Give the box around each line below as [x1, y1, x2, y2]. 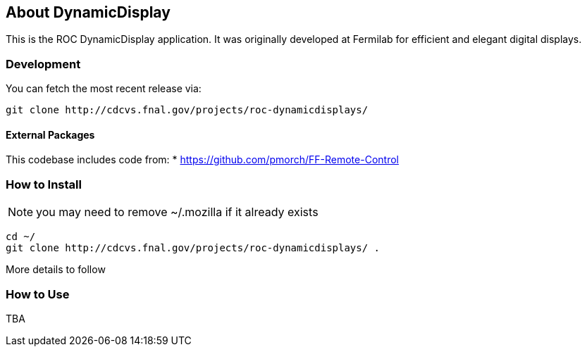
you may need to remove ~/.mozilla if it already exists [36, 205, 319, 220]
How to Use [6, 287, 70, 301]
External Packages [6, 128, 95, 141]
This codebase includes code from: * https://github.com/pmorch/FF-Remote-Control [6, 153, 399, 166]
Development [6, 56, 81, 71]
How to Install [6, 177, 82, 191]
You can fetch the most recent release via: [6, 82, 202, 95]
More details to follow [6, 263, 106, 276]
